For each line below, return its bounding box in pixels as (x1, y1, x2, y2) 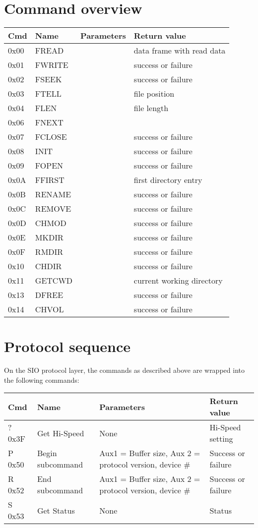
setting (209, 433, 233, 445)
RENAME (35, 188, 71, 200)
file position (133, 88, 175, 100)
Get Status (37, 504, 75, 516)
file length (133, 102, 169, 114)
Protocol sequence (4, 336, 131, 356)
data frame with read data (133, 45, 226, 57)
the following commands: (4, 374, 79, 385)
